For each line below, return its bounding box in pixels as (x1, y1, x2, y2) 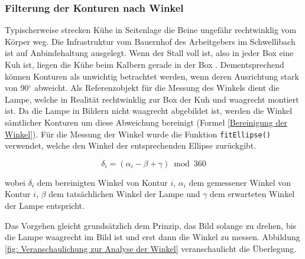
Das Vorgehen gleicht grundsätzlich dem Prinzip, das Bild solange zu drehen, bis (5, 219, 297, 231)
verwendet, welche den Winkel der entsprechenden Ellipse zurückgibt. (5, 139, 257, 152)
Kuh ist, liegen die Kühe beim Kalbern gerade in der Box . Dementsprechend (5, 58, 284, 70)
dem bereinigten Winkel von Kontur (37, 176, 168, 188)
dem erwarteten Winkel (210, 188, 295, 200)
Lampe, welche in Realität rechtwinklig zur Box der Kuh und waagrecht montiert (5, 93, 299, 105)
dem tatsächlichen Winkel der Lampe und (48, 188, 200, 200)
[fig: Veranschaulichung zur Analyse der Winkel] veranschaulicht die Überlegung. (5, 242, 297, 254)
